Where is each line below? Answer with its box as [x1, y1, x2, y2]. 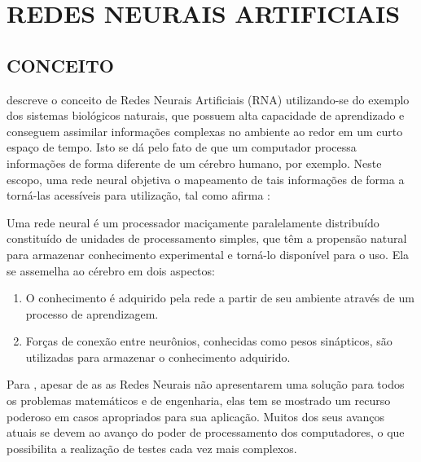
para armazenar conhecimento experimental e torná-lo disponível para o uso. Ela [7, 245, 410, 262]
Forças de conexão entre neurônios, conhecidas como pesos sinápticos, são [25, 332, 392, 350]
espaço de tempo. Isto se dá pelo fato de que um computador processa [7, 139, 357, 156]
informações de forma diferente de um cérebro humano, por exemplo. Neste [7, 154, 382, 171]
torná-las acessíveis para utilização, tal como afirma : [7, 187, 270, 204]
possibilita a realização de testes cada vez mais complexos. [7, 439, 297, 456]
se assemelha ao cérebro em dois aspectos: [7, 262, 215, 279]
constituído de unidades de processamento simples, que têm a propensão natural [7, 230, 407, 247]
